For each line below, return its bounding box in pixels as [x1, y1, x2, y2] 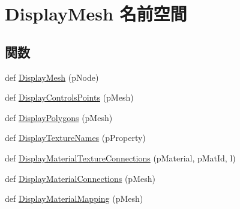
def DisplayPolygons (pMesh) [5, 111, 113, 123]
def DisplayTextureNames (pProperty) [5, 131, 146, 144]
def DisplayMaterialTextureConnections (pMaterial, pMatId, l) [5, 151, 236, 164]
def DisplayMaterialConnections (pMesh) [5, 172, 155, 184]
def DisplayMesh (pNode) [5, 70, 99, 83]
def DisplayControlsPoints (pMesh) [5, 91, 134, 104]
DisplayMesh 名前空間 [5, 1, 187, 26]
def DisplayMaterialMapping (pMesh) [5, 192, 143, 205]
